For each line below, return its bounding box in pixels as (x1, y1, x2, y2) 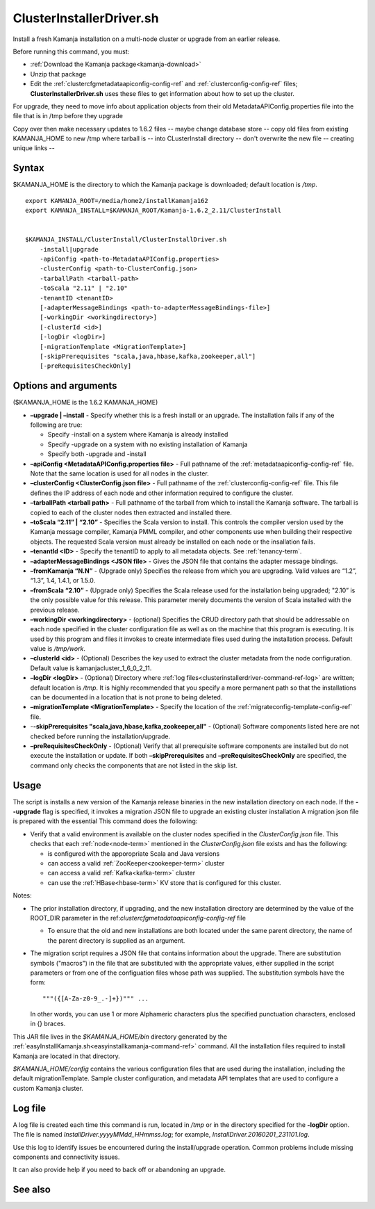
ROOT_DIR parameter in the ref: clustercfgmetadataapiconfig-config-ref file (30, 914, 247, 922)
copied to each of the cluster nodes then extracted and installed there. (30, 508, 232, 517)
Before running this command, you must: (12, 47, 130, 56)
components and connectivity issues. (12, 1153, 120, 1161)
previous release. (30, 606, 80, 614)
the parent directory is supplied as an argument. (47, 936, 185, 945)
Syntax (12, 162, 44, 174)
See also (12, 1184, 51, 1196)
